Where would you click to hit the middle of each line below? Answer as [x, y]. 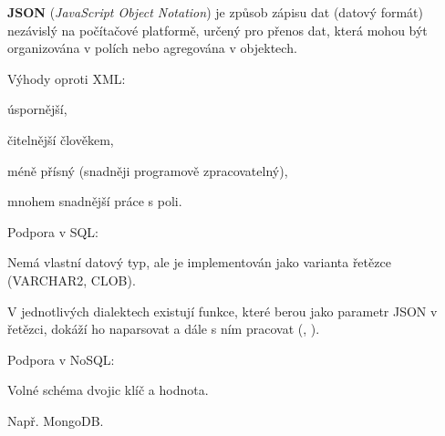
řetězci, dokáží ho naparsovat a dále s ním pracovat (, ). [164, 329]
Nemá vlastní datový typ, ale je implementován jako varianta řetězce [199, 262]
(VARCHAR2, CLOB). [72, 280]
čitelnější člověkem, [61, 139]
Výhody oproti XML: [67, 78]
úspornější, [37, 109]
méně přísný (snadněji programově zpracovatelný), [148, 170]
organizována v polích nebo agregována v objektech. [152, 48]
